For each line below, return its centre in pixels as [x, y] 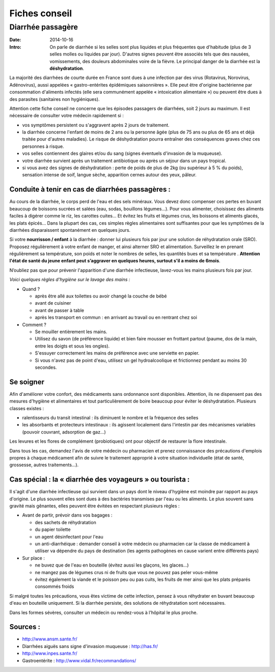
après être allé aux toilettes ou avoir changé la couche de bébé [101, 296]
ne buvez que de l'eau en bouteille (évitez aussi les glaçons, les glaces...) [112, 565]
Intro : [15, 47]
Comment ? [34, 325]
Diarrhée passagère [44, 27]
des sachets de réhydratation [65, 522]
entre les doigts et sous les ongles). [72, 346]
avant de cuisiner [53, 303]
